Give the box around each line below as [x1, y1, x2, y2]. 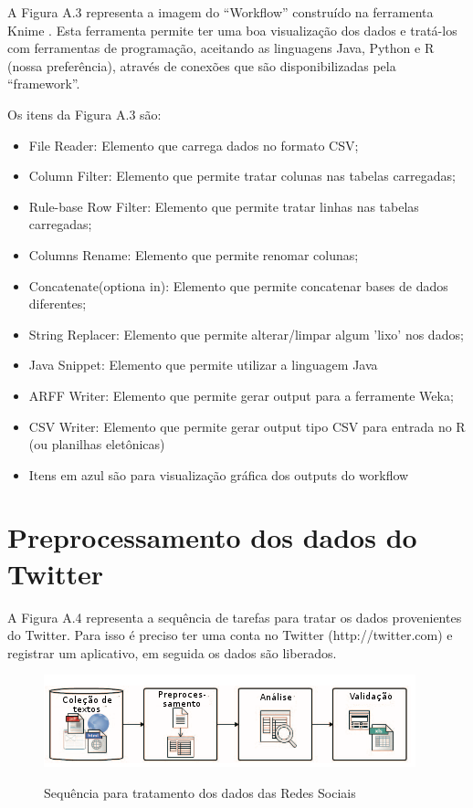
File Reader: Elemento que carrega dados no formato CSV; [28, 135, 359, 154]
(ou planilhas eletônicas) [28, 435, 165, 454]
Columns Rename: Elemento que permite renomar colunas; [28, 245, 359, 264]
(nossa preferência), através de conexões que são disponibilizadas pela [7, 56, 396, 75]
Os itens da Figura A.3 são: [7, 104, 162, 123]
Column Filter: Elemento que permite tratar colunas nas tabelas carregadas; [28, 166, 457, 185]
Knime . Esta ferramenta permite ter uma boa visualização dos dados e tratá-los [7, 20, 457, 39]
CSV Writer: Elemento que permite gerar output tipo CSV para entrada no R [28, 416, 466, 435]
